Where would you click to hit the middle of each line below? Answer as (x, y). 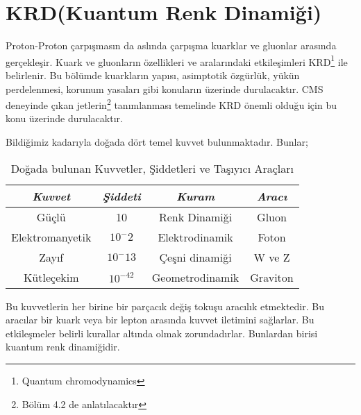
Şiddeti (121, 196)
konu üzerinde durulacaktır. (64, 118)
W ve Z (272, 257)
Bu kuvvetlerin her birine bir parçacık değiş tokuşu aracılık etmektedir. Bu (165, 306)
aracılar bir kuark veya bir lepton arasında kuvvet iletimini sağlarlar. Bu (160, 320)
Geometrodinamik (195, 277)
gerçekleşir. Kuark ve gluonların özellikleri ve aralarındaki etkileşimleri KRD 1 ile (177, 60)
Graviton (272, 277)
